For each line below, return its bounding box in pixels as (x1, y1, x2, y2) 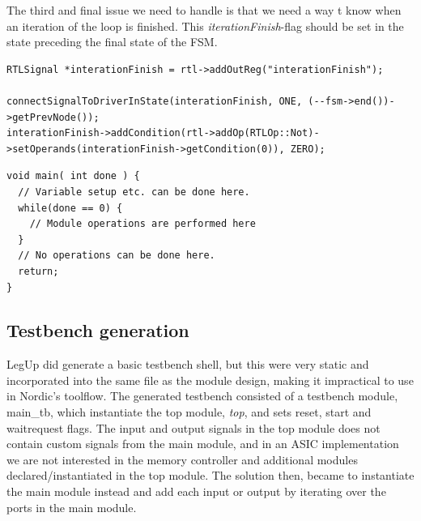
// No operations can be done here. (18, 250, 215, 262)
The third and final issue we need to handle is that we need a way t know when (6, 2, 402, 18)
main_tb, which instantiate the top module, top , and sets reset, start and (6, 404, 372, 421)
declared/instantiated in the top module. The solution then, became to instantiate (6, 467, 415, 484)
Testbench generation (6, 318, 189, 343)
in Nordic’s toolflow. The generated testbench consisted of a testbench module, (6, 387, 398, 404)
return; (18, 265, 59, 277)
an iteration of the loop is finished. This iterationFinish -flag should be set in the (6, 17, 404, 34)
